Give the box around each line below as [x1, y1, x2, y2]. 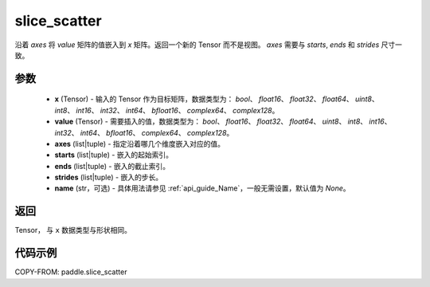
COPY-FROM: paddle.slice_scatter [14, 267, 127, 277]
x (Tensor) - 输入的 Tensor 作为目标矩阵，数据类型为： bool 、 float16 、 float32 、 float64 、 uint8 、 [54, 94, 379, 104]
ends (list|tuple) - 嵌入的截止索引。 [54, 161, 170, 171]
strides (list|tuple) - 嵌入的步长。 [54, 172, 163, 183]
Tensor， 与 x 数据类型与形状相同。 [14, 226, 131, 235]
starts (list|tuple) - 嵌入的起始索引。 [54, 150, 173, 159]
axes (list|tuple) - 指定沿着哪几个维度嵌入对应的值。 [54, 139, 225, 148]
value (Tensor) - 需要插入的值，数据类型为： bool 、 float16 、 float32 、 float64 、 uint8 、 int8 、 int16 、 [54, 116, 392, 127]
